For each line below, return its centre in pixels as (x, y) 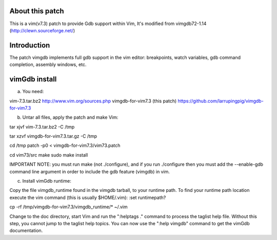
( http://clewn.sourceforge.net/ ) (42, 30)
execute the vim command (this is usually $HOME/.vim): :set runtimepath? (88, 198)
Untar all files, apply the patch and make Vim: (70, 117)
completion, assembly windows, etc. (48, 64)
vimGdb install (33, 79)
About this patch (37, 11)
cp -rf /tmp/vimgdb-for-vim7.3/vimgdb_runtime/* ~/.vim (68, 207)
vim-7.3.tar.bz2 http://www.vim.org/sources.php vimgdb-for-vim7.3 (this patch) (93, 101)
